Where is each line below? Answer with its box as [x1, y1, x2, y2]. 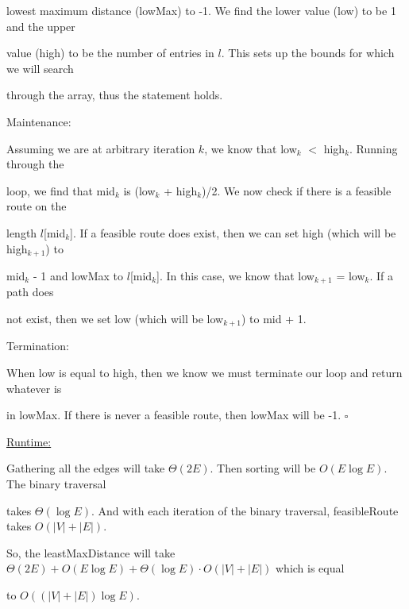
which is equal [275, 560, 345, 576]
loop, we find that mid [6, 182, 115, 199]
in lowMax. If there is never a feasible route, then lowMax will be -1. [6, 407, 341, 423]
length [6, 224, 37, 241]
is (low [123, 182, 156, 199]
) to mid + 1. [241, 310, 307, 327]
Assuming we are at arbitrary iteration [6, 140, 195, 156]
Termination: [6, 337, 70, 354]
